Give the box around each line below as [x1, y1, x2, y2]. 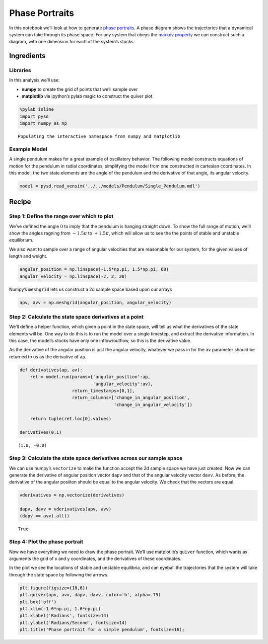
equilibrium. [9, 237, 34, 243]
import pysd [19, 113, 49, 119]
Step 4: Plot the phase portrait [9, 538, 84, 545]
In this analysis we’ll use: [9, 77, 60, 83]
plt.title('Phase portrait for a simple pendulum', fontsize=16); [19, 627, 185, 633]
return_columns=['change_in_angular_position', [72, 395, 190, 401]
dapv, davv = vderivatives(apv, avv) [19, 506, 112, 512]
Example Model [9, 146, 47, 153]
